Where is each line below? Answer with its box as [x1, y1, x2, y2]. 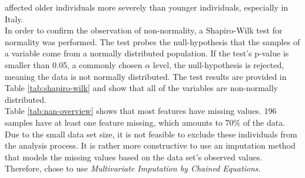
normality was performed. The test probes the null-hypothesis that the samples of [5, 35, 300, 48]
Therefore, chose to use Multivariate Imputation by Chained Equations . [5, 162, 261, 174]
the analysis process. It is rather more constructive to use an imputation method [5, 139, 296, 152]
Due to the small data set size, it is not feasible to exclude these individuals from [5, 127, 297, 140]
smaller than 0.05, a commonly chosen [5, 58, 142, 70]
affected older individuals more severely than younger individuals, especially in [5, 1, 289, 13]
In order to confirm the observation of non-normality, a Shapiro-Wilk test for [5, 24, 283, 36]
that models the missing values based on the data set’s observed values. [5, 150, 263, 163]
